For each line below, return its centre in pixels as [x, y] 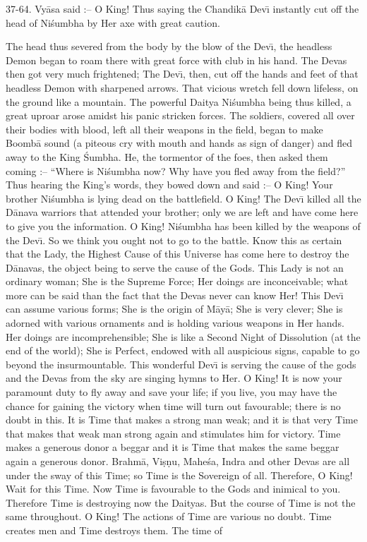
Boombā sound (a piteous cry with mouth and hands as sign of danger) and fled [179, 143]
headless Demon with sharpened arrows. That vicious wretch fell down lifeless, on [182, 87]
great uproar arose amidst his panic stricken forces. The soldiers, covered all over [180, 115]
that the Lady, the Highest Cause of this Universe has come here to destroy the [178, 254]
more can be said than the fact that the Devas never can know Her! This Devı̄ [175, 295]
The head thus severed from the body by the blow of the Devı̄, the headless [169, 46]
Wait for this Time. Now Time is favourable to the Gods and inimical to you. [173, 489]
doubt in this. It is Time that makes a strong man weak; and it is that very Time [182, 420]
